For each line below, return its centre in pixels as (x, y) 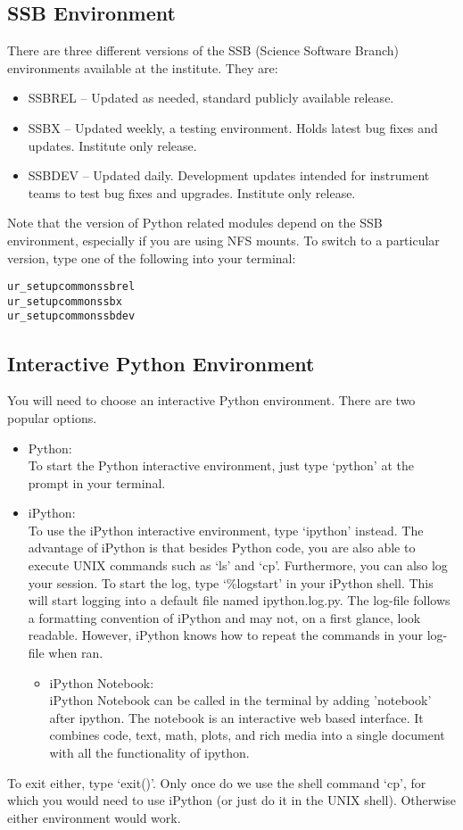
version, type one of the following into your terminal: (152, 257)
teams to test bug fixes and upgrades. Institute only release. (192, 192)
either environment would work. (94, 817)
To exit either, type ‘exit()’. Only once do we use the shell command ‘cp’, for (217, 782)
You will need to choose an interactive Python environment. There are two (211, 400)
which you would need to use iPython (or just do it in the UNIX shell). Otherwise (232, 800)
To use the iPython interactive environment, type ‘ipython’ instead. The (226, 530)
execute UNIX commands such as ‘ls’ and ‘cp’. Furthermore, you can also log (238, 565)
